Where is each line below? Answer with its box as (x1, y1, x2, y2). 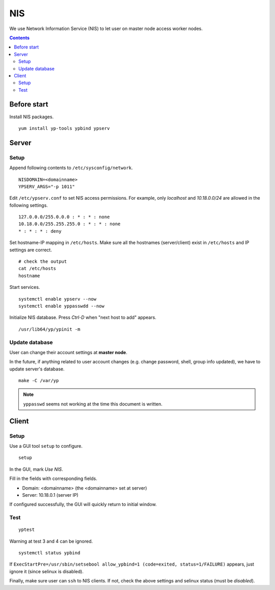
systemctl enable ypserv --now (18, 296, 97, 302)
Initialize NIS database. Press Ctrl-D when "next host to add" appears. (9, 314, 156, 320)
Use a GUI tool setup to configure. (9, 443, 83, 449)
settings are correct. (9, 247, 52, 253)
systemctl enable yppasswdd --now (18, 303, 104, 309)
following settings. (9, 202, 48, 208)
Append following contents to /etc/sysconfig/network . (9, 165, 133, 171)
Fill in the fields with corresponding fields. (9, 475, 98, 481)
